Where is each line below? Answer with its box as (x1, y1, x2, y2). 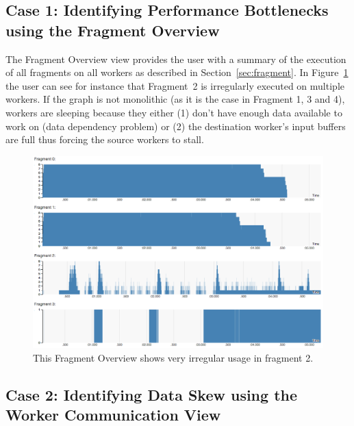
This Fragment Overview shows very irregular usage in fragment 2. (33, 350, 314, 364)
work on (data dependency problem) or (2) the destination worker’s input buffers (5, 118, 346, 133)
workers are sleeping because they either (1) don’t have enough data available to (5, 105, 342, 119)
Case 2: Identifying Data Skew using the (5, 384, 298, 405)
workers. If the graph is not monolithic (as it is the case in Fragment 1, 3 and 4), (5, 92, 345, 106)
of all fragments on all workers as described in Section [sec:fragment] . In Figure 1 (5, 65, 349, 79)
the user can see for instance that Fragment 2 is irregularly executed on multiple (5, 78, 344, 92)
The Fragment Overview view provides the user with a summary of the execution (5, 51, 346, 66)
